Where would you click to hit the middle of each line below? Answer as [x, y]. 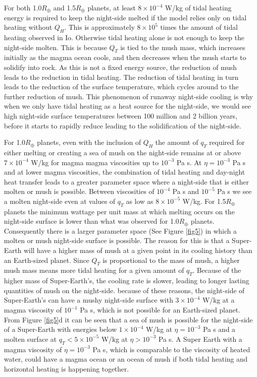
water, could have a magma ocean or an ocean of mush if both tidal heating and [126, 359]
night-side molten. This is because [55, 47]
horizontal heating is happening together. [67, 368]
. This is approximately [100, 27]
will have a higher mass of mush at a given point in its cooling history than [138, 250]
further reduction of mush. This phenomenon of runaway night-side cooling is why [128, 96]
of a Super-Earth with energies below [60, 329]
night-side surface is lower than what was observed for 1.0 [92, 221]
